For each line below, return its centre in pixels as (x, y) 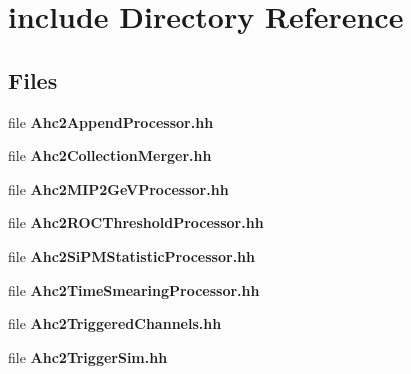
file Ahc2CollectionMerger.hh (110, 155)
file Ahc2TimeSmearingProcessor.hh (134, 289)
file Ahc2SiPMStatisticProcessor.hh (131, 255)
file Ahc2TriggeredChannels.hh (115, 323)
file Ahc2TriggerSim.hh (88, 356)
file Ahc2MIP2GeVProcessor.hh (118, 188)
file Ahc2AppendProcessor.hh (111, 121)
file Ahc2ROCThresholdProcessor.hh (136, 222)
